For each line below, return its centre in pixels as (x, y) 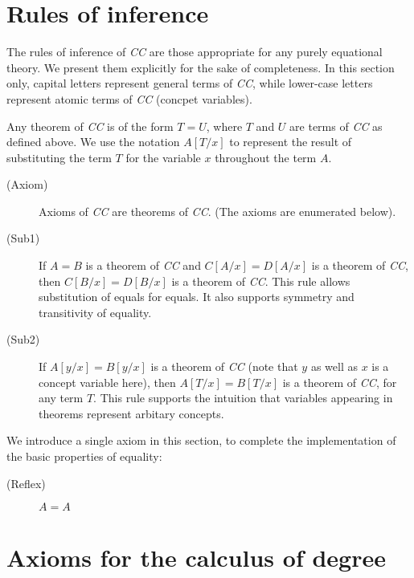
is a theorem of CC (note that (224, 366)
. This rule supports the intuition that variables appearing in (243, 398)
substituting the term (59, 157)
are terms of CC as (336, 126)
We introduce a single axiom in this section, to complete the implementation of (201, 440)
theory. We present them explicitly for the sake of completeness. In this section (201, 67)
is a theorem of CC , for (340, 382)
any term (61, 398)
